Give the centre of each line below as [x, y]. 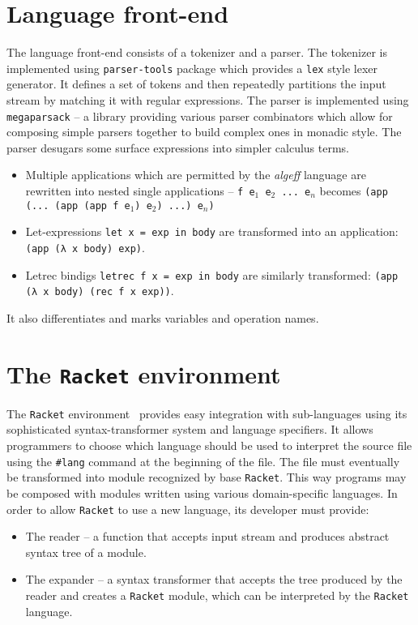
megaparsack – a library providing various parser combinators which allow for [200, 116]
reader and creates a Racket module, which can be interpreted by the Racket [217, 595]
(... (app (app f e [78, 205]
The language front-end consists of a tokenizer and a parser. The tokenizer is [197, 52]
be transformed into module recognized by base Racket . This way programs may [207, 477]
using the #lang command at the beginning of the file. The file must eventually [203, 461]
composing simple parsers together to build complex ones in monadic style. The [204, 132]
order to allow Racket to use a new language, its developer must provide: [188, 509]
